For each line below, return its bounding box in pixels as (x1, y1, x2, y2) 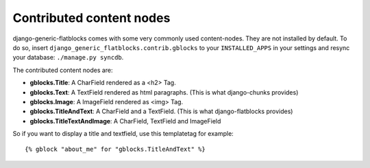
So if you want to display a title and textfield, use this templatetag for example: (12, 130, 234, 138)
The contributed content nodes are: (12, 66, 113, 74)
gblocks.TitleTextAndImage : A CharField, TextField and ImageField (29, 117, 221, 125)
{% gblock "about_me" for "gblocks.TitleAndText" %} (25, 145, 206, 154)
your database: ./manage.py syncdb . (12, 53, 124, 62)
